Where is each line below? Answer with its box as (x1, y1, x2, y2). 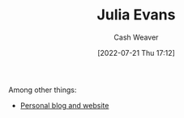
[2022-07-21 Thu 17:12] (96, 48, 176, 57)
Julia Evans (96, 6, 176, 24)
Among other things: (8, 85, 77, 95)
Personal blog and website (19, 100, 109, 110)
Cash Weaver (113, 32, 159, 42)
